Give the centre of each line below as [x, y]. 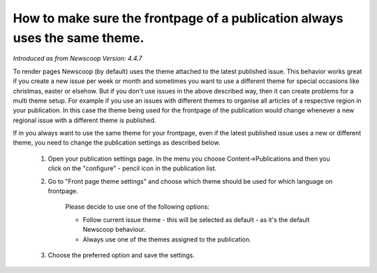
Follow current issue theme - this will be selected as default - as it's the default [196, 219]
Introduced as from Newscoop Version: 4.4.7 [77, 59]
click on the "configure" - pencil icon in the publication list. [132, 168]
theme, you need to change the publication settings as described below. [117, 142]
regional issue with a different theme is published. [84, 120]
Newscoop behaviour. [114, 230]
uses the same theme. [79, 38]
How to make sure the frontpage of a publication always [178, 18]
